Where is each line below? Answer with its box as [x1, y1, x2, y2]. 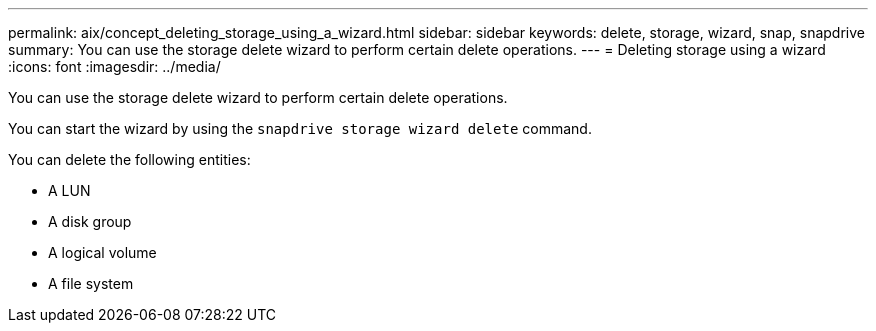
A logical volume [48, 244, 157, 261]
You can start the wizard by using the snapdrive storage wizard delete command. [8, 120, 592, 137]
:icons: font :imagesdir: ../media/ [8, 58, 221, 75]
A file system [48, 275, 134, 292]
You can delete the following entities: [8, 151, 251, 168]
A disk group [48, 213, 132, 230]
